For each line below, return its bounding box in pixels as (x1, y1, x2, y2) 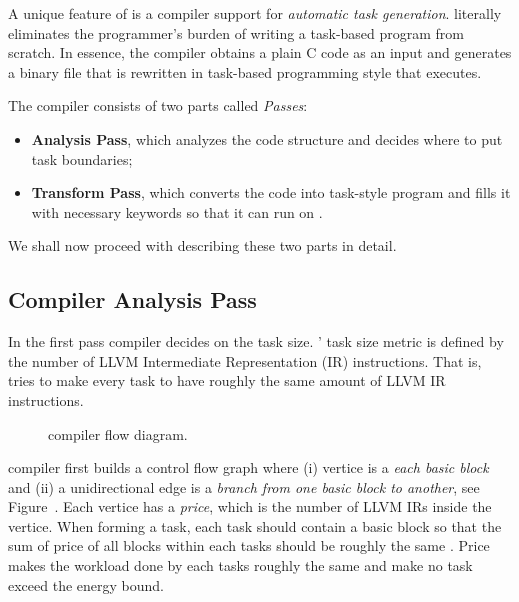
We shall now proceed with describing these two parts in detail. (8, 235, 397, 256)
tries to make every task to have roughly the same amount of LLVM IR (8, 370, 446, 391)
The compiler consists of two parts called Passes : (8, 95, 308, 116)
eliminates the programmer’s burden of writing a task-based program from (8, 22, 465, 43)
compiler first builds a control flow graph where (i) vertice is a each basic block (8, 457, 489, 478)
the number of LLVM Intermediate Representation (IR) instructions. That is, (8, 350, 482, 371)
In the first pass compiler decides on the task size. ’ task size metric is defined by (8, 331, 504, 352)
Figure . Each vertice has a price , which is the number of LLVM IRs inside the (8, 496, 492, 517)
